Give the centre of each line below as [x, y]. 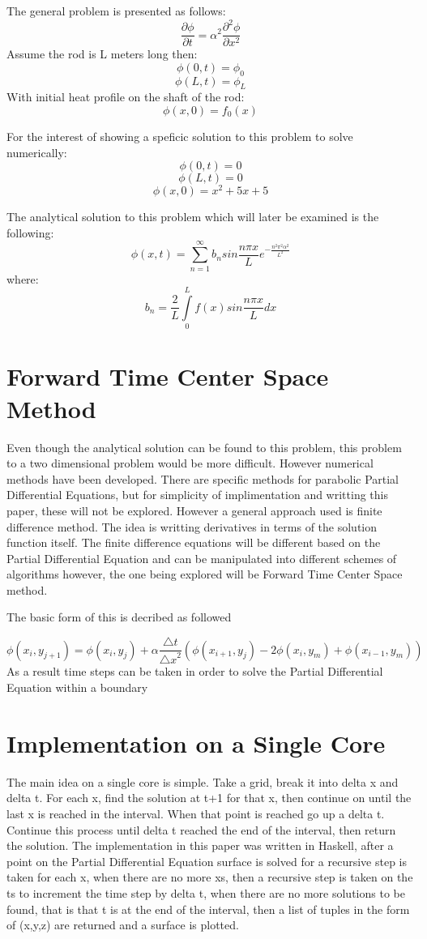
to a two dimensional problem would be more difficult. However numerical [190, 463]
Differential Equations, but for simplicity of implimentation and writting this [197, 495]
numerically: [37, 152]
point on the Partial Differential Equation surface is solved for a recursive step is [207, 861]
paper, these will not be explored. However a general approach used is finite [194, 510]
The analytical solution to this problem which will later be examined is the [193, 217]
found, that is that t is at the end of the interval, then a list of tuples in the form [208, 909]
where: [23, 278]
